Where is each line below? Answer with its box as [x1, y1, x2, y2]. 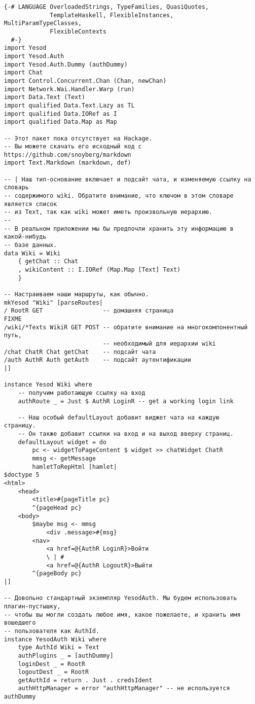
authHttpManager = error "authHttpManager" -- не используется [18, 685, 230, 692]
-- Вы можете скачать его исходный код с [4, 143, 142, 150]
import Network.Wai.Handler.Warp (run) [4, 85, 135, 93]
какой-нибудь [4, 233, 46, 241]
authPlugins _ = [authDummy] [18, 652, 113, 659]
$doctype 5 [4, 471, 39, 479]
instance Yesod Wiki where [4, 381, 92, 388]
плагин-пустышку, [4, 602, 61, 610]
